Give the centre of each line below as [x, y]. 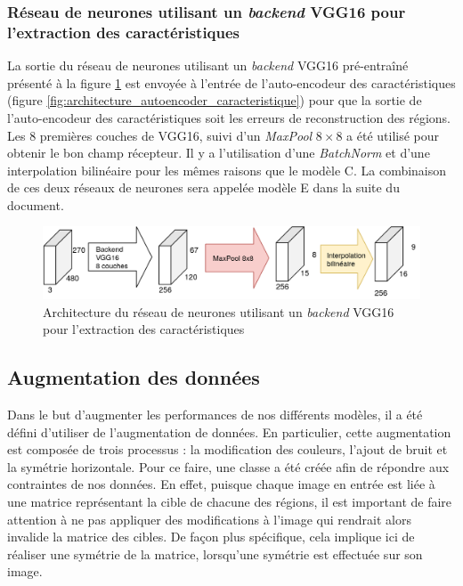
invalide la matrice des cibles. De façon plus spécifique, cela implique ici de [211, 537]
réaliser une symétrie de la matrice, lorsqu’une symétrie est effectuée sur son [215, 553]
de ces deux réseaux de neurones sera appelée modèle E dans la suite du [203, 187]
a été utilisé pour [393, 135]
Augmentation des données [134, 377]
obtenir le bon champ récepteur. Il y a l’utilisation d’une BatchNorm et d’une [219, 153]
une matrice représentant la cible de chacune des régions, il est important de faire [230, 501]
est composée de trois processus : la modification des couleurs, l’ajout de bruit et [227, 449]
